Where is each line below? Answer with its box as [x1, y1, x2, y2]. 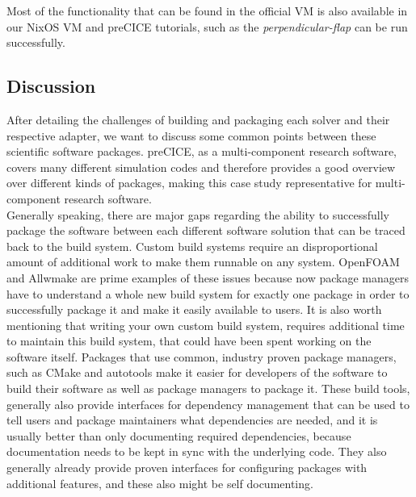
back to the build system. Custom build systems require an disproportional [6, 237, 378, 254]
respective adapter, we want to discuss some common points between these [6, 127, 376, 144]
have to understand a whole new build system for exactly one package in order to [6, 285, 410, 302]
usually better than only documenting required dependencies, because [6, 427, 351, 444]
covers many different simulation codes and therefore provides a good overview [6, 158, 396, 175]
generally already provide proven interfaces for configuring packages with [6, 459, 368, 476]
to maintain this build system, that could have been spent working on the [6, 332, 372, 349]
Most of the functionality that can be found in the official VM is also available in [6, 2, 408, 19]
